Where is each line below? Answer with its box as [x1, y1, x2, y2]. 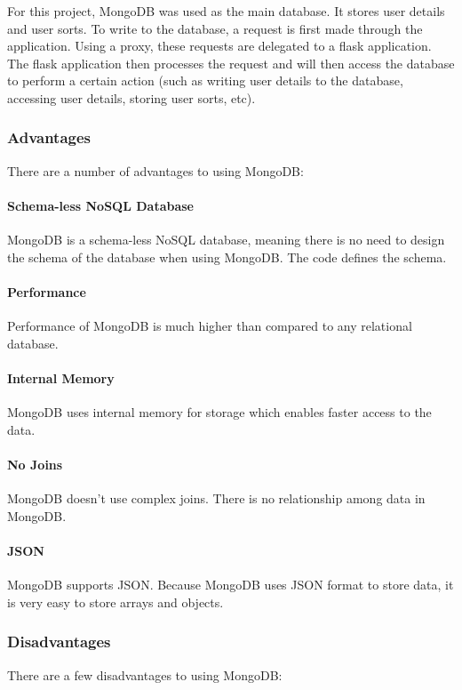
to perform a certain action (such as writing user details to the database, [7, 71, 403, 90]
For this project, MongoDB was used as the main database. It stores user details [7, 2, 445, 20]
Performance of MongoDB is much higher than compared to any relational [7, 317, 412, 335]
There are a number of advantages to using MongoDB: [7, 161, 304, 180]
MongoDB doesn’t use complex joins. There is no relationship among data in [7, 489, 426, 508]
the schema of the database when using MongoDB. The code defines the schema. [7, 247, 447, 266]
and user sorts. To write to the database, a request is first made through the [7, 19, 423, 37]
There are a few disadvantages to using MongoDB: [7, 665, 283, 684]
